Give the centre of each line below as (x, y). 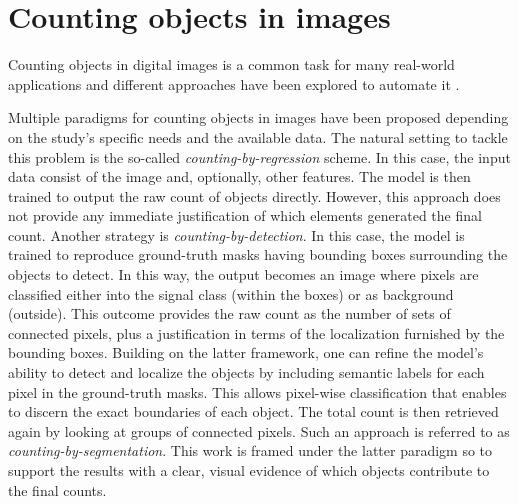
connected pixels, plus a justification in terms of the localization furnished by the (256, 332)
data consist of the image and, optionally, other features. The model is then (239, 176)
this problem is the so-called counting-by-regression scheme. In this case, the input (259, 156)
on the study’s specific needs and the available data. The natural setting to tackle (258, 136)
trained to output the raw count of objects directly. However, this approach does (254, 195)
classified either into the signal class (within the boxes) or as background (231, 293)
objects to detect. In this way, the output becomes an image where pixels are (243, 274)
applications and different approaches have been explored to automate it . (234, 83)
